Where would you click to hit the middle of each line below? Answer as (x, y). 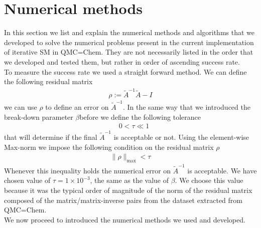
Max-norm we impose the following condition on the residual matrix (109, 147)
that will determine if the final (51, 137)
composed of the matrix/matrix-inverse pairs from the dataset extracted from (123, 200)
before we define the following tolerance (140, 117)
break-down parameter (39, 117)
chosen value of (27, 180)
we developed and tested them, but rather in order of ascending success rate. (122, 61)
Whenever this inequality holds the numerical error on (88, 170)
